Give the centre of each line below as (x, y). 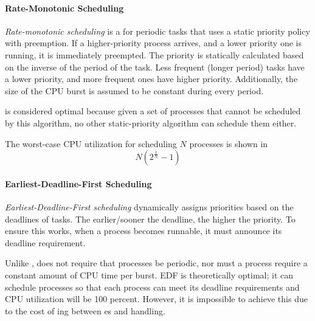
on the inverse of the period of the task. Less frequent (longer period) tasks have (155, 67)
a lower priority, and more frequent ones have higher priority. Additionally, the (151, 79)
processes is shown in (229, 143)
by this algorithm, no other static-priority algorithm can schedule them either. (151, 123)
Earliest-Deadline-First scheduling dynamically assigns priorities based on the (149, 206)
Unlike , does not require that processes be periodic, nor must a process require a (156, 263)
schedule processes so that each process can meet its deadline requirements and (152, 287)
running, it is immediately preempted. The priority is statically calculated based (154, 54)
